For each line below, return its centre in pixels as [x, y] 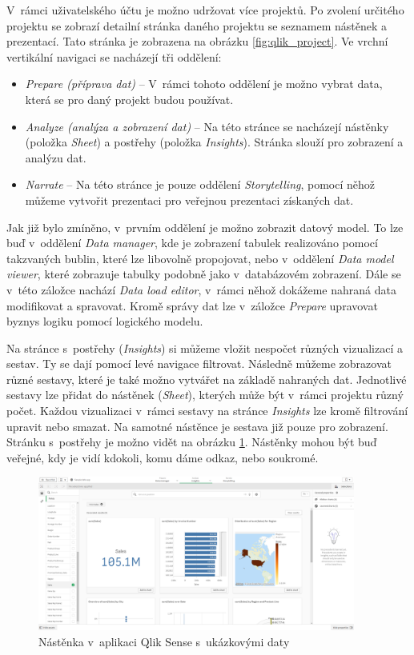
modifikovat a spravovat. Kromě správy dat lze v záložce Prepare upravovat [192, 305]
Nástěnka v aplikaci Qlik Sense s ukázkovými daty [164, 641]
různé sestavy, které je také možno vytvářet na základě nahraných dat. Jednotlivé [207, 379]
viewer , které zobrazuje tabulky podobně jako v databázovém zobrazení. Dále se [204, 274]
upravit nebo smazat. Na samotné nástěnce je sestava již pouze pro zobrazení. [197, 426]
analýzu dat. [56, 157]
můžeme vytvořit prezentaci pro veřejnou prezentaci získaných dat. [189, 200]
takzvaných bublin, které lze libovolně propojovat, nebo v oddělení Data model [200, 258]
